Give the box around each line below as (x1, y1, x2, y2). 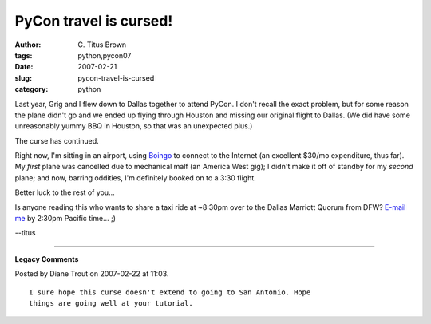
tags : (14, 50, 33, 60)
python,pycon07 (77, 50, 132, 60)
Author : (14, 40, 42, 49)
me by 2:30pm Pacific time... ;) (14, 214, 116, 223)
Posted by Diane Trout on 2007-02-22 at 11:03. (14, 269, 169, 279)
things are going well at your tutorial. (29, 298, 193, 307)
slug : (14, 73, 32, 83)
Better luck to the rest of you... (14, 188, 115, 197)
